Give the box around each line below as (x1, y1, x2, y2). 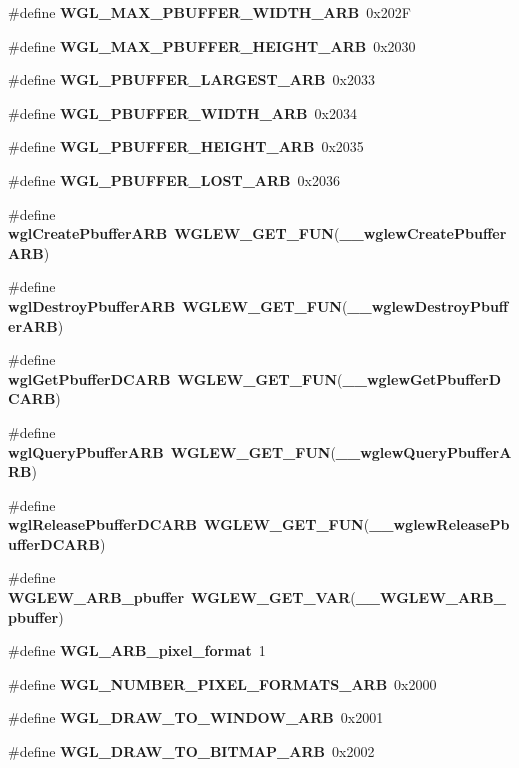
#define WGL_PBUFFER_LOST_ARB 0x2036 (8, 169, 340, 190)
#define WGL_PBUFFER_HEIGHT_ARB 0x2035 (8, 136, 364, 157)
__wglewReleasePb (369, 514, 510, 535)
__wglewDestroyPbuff (347, 295, 509, 316)
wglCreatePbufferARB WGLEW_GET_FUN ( (8, 223, 340, 244)
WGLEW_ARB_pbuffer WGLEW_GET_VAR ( (8, 587, 356, 608)
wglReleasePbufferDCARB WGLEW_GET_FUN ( (8, 514, 370, 535)
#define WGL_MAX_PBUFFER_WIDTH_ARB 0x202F (8, 2, 411, 22)
